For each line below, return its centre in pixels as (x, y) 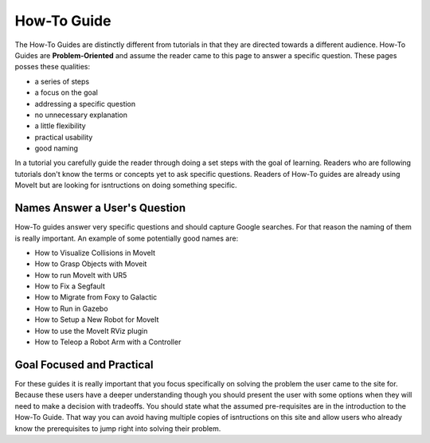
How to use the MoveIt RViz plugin (91, 331)
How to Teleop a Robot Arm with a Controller (108, 342)
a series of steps (62, 81)
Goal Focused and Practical (84, 365)
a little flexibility (61, 126)
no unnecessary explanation (81, 115)
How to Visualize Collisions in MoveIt (95, 253)
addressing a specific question (85, 104)
